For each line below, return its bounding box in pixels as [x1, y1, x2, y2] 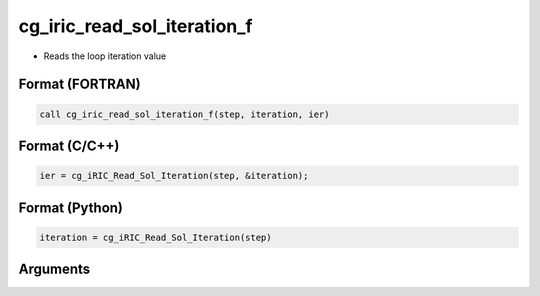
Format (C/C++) [18, 137, 120, 154]
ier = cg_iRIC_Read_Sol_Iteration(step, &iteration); [39, 170, 309, 182]
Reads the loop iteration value [43, 50, 167, 62]
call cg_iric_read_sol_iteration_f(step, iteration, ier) [39, 108, 330, 120]
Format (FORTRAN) [18, 76, 141, 93]
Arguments [18, 261, 91, 278]
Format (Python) [18, 199, 124, 216]
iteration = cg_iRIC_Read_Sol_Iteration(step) [39, 231, 272, 243]
